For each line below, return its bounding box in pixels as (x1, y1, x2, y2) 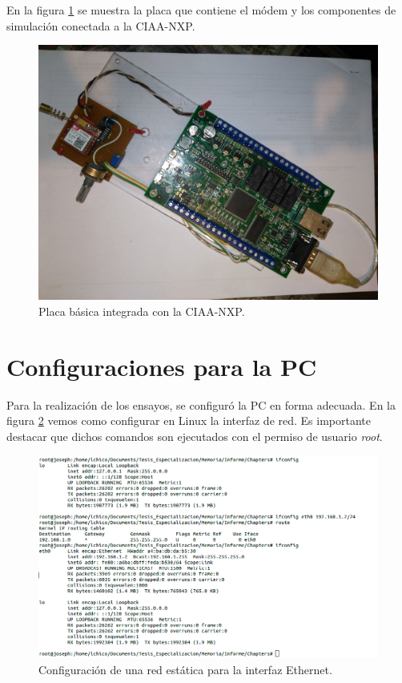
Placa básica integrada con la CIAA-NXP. (38, 302, 245, 319)
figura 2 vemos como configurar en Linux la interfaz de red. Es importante (6, 412, 371, 429)
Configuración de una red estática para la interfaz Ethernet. (38, 661, 332, 677)
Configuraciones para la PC (6, 350, 317, 382)
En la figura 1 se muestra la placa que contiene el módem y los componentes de (6, 2, 396, 18)
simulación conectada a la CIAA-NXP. (6, 17, 195, 34)
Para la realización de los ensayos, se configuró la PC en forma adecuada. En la (6, 396, 396, 413)
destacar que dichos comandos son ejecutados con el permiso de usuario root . (6, 427, 383, 444)
